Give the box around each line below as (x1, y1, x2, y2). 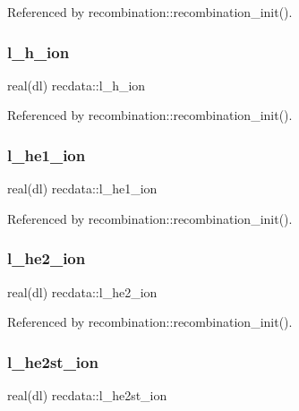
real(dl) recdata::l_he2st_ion (7, 386, 167, 405)
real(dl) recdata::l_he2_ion (7, 282, 158, 301)
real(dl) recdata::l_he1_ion (7, 179, 158, 198)
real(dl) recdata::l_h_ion (7, 75, 146, 94)
